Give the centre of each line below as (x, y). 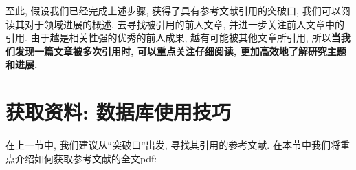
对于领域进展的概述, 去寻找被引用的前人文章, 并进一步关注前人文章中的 (185, 24)
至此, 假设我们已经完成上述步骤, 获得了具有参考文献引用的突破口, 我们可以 (173, 10)
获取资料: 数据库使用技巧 (118, 112)
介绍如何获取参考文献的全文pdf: (86, 158)
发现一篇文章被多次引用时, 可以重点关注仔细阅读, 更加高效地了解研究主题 (180, 51)
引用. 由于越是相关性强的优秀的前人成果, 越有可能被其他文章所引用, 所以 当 (173, 38)
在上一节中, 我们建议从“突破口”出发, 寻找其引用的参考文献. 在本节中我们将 (173, 145)
